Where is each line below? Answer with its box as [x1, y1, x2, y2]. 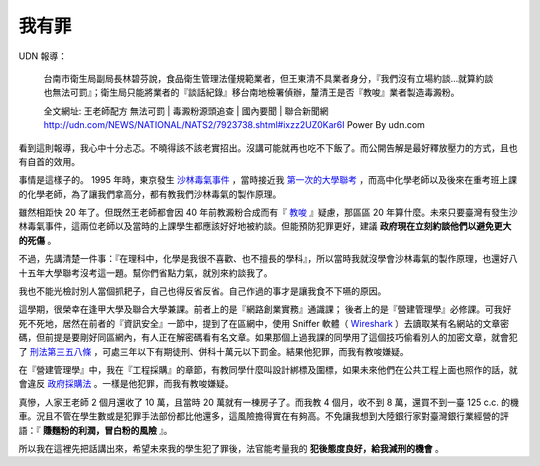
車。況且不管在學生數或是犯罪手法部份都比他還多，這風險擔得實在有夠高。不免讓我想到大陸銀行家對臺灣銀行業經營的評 [18, 410, 509, 422]
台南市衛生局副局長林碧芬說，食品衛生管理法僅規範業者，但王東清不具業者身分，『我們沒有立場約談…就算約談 [43, 72, 494, 84]
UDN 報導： [18, 50, 68, 62]
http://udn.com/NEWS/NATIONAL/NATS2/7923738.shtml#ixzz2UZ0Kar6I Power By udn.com [43, 119, 425, 131]
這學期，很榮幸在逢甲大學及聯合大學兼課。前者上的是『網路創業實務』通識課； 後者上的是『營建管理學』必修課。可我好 [18, 303, 512, 315]
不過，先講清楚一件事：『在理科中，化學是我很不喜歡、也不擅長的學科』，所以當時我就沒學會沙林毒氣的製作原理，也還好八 [18, 253, 518, 265]
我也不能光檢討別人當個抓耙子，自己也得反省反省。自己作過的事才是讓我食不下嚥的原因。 [18, 285, 387, 297]
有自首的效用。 [18, 155, 80, 167]
